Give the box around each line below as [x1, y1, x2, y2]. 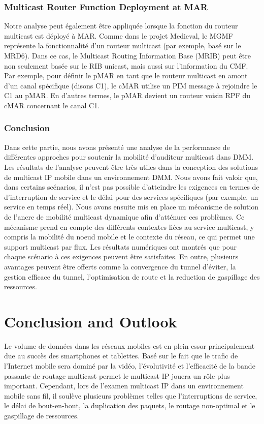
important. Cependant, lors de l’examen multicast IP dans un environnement [4, 380, 244, 391]
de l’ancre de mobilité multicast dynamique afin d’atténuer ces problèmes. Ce [4, 211, 245, 222]
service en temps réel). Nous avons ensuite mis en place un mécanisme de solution [4, 201, 259, 212]
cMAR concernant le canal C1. [4, 100, 100, 110]
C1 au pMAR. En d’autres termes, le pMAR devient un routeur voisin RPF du [4, 90, 250, 101]
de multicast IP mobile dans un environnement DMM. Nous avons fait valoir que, [4, 171, 258, 182]
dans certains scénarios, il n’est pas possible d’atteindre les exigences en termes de [4, 181, 259, 192]
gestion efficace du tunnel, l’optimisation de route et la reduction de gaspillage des [4, 271, 260, 282]
